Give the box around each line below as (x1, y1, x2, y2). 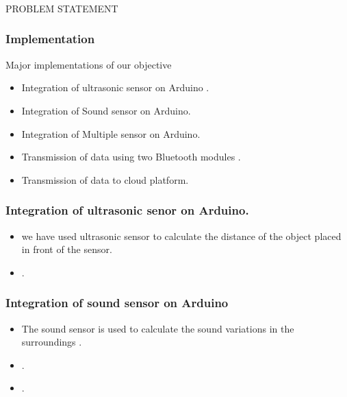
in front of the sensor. (21, 242, 112, 256)
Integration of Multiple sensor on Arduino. (21, 126, 201, 141)
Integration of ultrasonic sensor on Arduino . (21, 80, 209, 95)
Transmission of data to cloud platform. (21, 172, 189, 187)
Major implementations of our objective (5, 57, 172, 71)
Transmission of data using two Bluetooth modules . (21, 149, 241, 164)
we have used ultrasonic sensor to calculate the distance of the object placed (21, 228, 342, 243)
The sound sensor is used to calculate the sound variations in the (21, 321, 294, 335)
